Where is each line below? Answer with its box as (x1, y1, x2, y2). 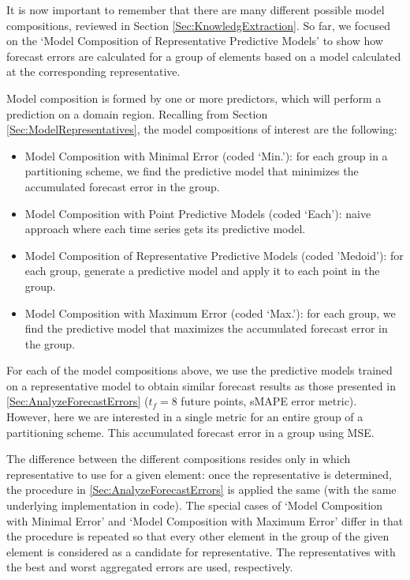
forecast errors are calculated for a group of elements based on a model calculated (6, 47, 401, 64)
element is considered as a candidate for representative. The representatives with (6, 543, 396, 559)
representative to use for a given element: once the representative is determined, (6, 465, 392, 482)
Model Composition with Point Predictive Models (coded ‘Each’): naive (24, 205, 371, 221)
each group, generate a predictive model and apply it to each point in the (24, 262, 380, 279)
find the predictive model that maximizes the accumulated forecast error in (24, 320, 388, 337)
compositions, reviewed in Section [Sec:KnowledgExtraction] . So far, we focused (6, 17, 391, 33)
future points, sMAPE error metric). (181, 393, 357, 409)
